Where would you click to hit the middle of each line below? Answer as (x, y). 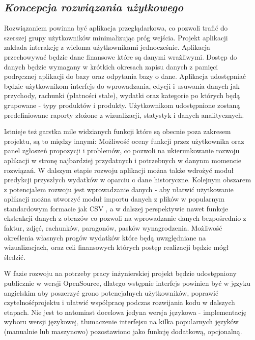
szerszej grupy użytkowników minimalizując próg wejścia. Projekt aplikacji (116, 37)
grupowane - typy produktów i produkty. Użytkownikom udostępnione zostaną (122, 105)
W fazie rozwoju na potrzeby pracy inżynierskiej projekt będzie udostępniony (120, 273)
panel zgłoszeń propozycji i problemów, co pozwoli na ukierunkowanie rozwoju (122, 151)
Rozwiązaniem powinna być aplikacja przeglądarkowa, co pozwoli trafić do (116, 28)
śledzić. (15, 256)
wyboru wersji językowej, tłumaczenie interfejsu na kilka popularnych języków (121, 322)
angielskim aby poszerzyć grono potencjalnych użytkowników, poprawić (111, 292)
